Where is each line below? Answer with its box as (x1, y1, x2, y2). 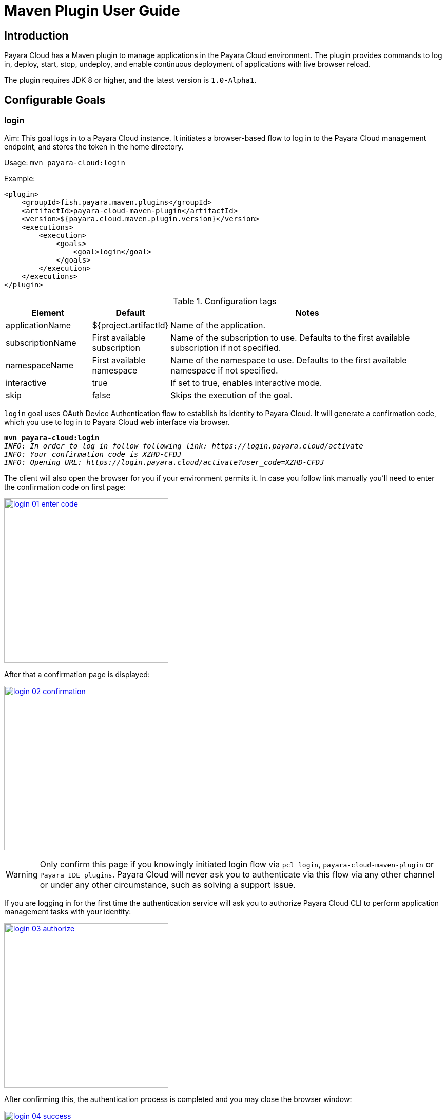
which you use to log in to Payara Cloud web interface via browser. (4, 418, 230, 427)
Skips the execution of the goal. (170, 390, 293, 401)
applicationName (6, 320, 71, 331)
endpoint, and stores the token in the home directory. (4, 142, 184, 152)
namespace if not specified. (170, 365, 278, 376)
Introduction (4, 29, 69, 42)
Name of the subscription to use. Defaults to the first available (170, 332, 410, 343)
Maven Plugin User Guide (4, 2, 180, 20)
